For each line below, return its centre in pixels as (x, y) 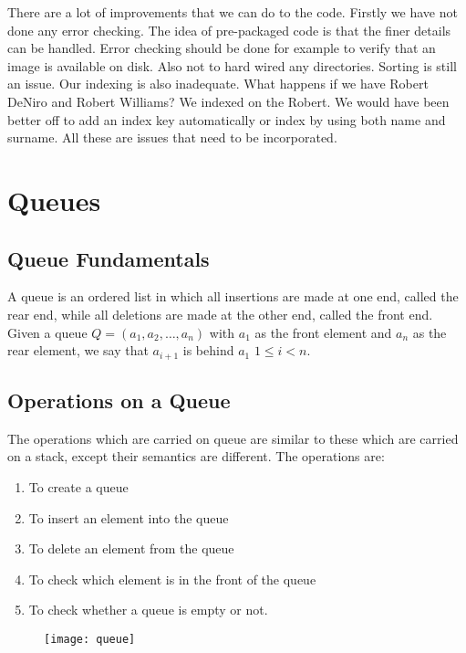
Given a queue (47, 332)
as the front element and (323, 332)
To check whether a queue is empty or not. (148, 610)
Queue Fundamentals (109, 258)
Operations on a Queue (119, 400)
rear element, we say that (78, 350)
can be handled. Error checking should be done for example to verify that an (222, 48)
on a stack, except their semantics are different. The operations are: (196, 456)
